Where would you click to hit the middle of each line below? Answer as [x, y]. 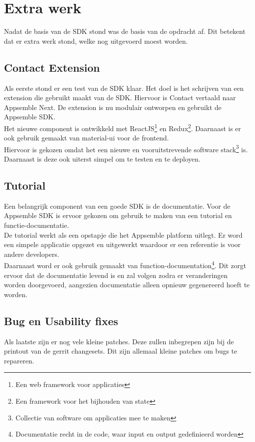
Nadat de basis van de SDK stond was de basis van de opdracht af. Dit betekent [125, 31]
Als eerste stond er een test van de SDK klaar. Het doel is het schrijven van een [124, 88]
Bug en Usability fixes [61, 320]
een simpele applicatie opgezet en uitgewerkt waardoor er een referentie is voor [122, 244]
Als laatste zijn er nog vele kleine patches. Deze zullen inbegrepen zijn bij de [119, 341]
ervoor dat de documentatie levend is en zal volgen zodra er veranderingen [116, 275]
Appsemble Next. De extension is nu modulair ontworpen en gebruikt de [113, 107]
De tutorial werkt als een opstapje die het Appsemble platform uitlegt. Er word [123, 235]
